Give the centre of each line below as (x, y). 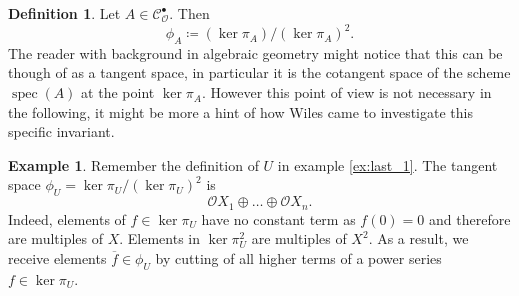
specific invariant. (61, 131)
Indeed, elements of (67, 218)
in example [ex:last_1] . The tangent (387, 164)
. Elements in (160, 238)
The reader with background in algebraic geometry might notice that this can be (255, 52)
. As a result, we (418, 238)
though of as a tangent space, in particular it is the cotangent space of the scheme (259, 72)
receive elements (57, 257)
